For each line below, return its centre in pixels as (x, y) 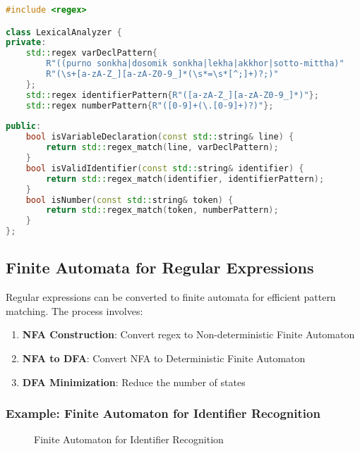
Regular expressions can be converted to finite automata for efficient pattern (171, 297)
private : (26, 43)
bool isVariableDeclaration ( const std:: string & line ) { (160, 137)
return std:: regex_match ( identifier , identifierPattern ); (185, 179)
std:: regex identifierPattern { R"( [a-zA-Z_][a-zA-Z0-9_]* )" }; (172, 95)
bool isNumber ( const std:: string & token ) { (130, 200)
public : (24, 126)
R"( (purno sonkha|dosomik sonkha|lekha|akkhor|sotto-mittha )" (195, 64)
